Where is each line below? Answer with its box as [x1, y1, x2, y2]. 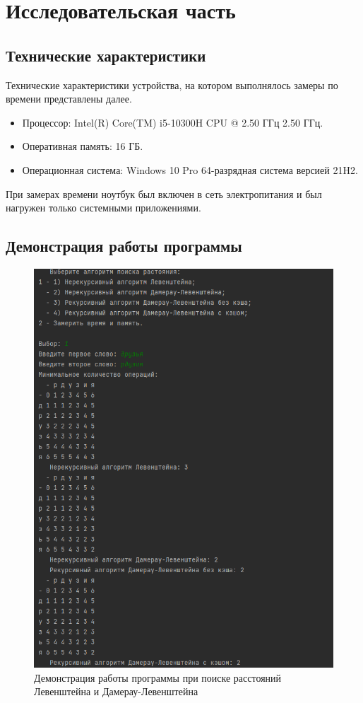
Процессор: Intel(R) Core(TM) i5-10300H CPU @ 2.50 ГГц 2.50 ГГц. [22, 115, 323, 129]
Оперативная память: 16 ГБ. [22, 139, 143, 153]
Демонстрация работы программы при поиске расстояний [34, 670, 282, 685]
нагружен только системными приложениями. [6, 200, 201, 215]
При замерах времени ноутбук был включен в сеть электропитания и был [6, 186, 322, 201]
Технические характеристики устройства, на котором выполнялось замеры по [6, 77, 338, 92]
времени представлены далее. [6, 91, 132, 106]
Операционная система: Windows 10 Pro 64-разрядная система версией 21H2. [22, 162, 358, 177]
